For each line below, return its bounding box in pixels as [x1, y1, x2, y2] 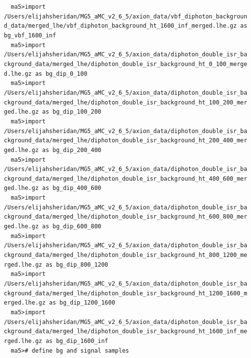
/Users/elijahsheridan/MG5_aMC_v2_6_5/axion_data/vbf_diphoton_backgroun [4, 13, 248, 20]
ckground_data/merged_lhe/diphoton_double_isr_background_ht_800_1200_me [4, 252, 248, 259]
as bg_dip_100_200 [42, 108, 101, 116]
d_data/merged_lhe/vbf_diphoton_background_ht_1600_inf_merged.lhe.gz [4, 22, 237, 30]
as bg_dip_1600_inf [45, 337, 108, 344]
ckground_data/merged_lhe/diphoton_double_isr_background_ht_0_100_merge [4, 60, 248, 68]
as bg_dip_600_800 [42, 223, 101, 230]
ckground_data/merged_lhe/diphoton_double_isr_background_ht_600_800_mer [4, 213, 248, 221]
